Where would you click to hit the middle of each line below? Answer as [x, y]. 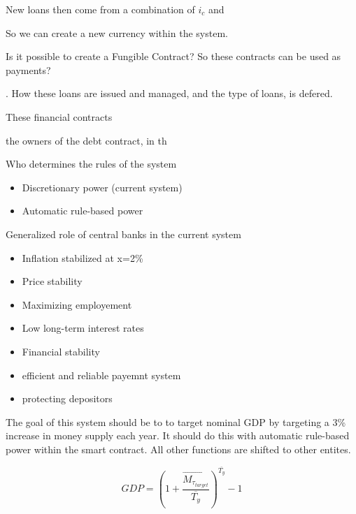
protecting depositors [67, 398]
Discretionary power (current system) [102, 187]
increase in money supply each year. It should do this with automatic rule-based [178, 435]
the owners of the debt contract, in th [86, 140]
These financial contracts [59, 116]
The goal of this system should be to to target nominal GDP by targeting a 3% [176, 421]
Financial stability [61, 351]
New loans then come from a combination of [100, 9]
